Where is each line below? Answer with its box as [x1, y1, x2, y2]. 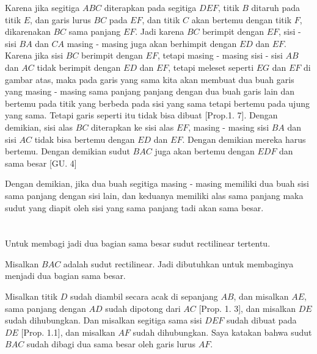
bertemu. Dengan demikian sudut [5, 145, 130, 157]
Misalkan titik [5, 290, 58, 303]
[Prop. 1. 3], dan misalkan [199, 302, 296, 314]
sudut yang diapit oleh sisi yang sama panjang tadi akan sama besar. [5, 201, 264, 214]
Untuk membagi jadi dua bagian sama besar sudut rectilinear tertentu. [5, 237, 271, 250]
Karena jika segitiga [5, 1, 80, 13]
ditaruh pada [251, 1, 300, 13]
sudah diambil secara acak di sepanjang [70, 290, 218, 303]
